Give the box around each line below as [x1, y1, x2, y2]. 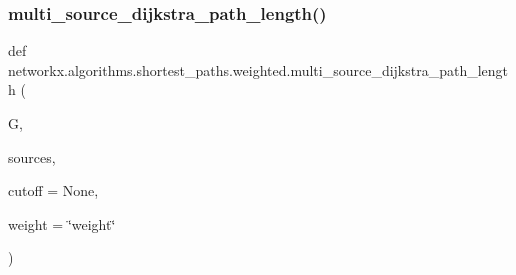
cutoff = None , [8, 180, 99, 201]
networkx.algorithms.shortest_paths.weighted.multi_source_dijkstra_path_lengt [8, 59, 509, 80]
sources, [8, 146, 56, 167]
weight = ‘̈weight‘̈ [8, 213, 116, 234]
